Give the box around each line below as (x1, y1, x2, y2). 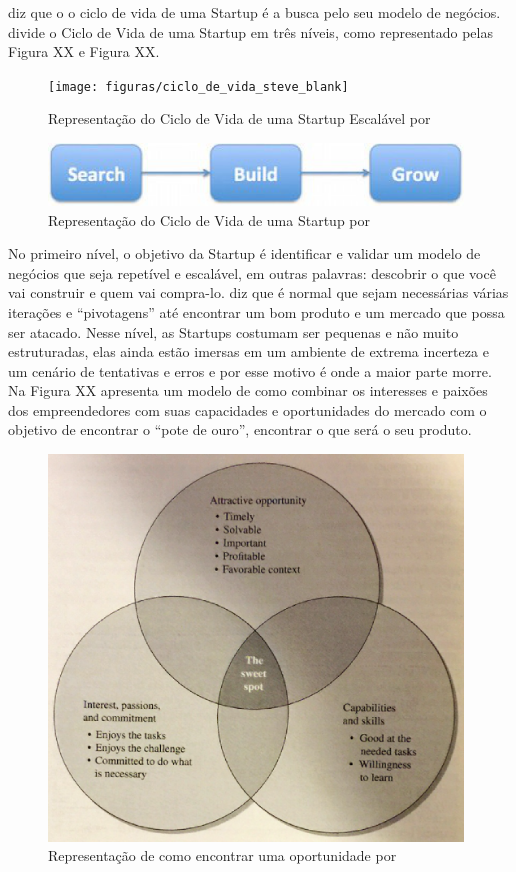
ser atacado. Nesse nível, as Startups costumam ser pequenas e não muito (8, 321, 459, 342)
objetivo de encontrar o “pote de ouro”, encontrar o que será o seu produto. (8, 419, 472, 440)
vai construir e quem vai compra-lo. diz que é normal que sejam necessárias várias (8, 282, 509, 303)
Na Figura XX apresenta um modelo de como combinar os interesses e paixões (8, 380, 488, 401)
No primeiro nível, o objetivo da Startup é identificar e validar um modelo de (8, 243, 481, 264)
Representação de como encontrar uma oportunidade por (48, 845, 397, 866)
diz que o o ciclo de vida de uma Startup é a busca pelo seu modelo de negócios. (8, 2, 501, 22)
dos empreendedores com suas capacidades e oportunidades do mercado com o (8, 399, 487, 420)
